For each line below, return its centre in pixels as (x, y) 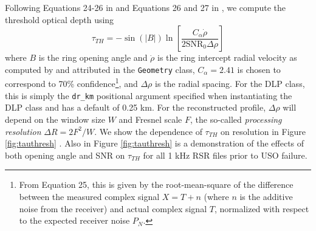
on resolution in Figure (263, 131)
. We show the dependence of (148, 131)
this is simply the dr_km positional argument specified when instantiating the (149, 95)
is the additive (266, 196)
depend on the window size (55, 119)
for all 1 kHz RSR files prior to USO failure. (225, 155)
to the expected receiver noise (74, 220)
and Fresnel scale (150, 119)
